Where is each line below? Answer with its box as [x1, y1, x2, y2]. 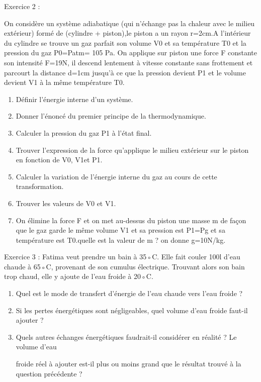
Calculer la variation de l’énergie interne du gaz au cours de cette [16, 171, 217, 181]
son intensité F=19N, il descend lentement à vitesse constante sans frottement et [4, 57, 253, 67]
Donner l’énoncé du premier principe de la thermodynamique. [16, 111, 206, 121]
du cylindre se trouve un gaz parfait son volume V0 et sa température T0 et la [4, 37, 246, 48]
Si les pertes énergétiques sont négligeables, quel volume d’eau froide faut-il [16, 305, 248, 315]
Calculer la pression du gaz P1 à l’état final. [16, 127, 152, 138]
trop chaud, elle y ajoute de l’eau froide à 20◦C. [4, 271, 153, 281]
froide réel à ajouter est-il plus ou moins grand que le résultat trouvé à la [16, 358, 241, 369]
